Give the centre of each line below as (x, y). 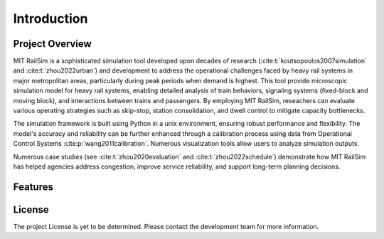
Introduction (50, 18)
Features (33, 187)
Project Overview (52, 44)
